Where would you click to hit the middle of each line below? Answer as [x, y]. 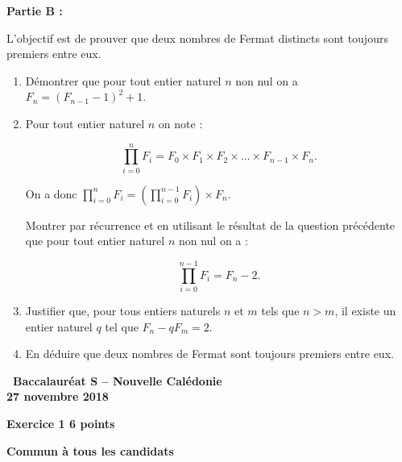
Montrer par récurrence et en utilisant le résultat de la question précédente [210, 225]
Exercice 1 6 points [61, 423]
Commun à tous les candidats [90, 450]
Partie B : [35, 10]
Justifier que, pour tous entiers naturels [123, 310]
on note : [180, 123]
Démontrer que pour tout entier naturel [123, 80]
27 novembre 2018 [58, 396]
